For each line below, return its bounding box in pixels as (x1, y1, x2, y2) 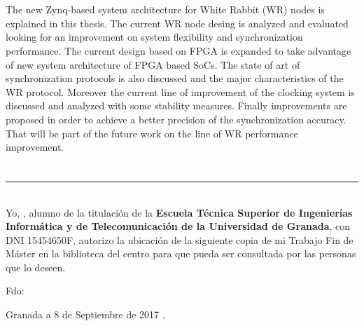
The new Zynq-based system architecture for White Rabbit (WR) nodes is (6, 2, 325, 17)
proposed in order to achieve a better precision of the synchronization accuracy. (6, 111, 346, 126)
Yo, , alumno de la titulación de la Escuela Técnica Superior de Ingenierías (6, 205, 353, 219)
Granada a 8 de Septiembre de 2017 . (6, 307, 165, 322)
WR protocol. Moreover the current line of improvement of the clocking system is (6, 84, 355, 99)
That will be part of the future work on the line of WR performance (6, 125, 298, 140)
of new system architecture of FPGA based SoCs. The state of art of (6, 57, 300, 72)
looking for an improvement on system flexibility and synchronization (6, 29, 303, 44)
